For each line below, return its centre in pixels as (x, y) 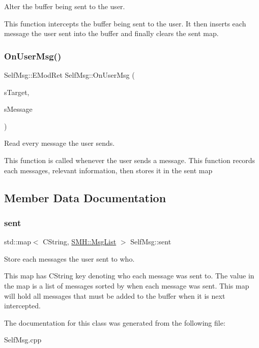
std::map (18, 242)
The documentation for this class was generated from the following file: (115, 322)
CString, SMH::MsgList (80, 242)
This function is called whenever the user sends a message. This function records (130, 160)
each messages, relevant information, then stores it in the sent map (108, 170)
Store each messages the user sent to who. (69, 258)
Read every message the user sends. (60, 143)
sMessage (18, 109)
